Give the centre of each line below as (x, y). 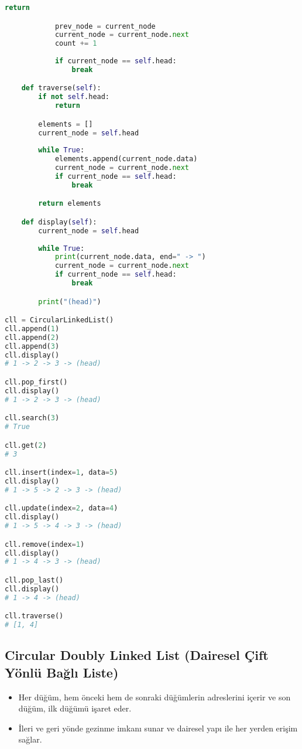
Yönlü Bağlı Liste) (62, 672)
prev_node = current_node (105, 26)
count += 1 (76, 44)
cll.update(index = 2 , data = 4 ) (61, 508)
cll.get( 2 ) (26, 445)
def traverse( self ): (61, 88)
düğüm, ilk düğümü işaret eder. (75, 708)
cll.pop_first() (36, 382)
